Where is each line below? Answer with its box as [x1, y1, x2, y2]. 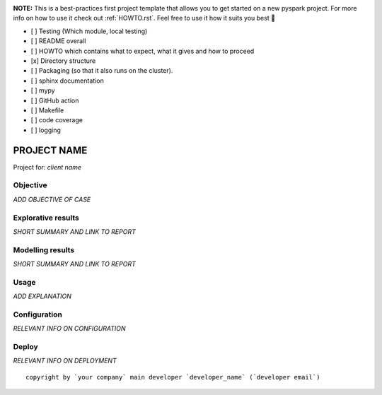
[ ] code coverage [30, 116, 83, 124]
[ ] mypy [30, 86, 56, 95]
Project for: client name [13, 163, 81, 171]
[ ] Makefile [30, 106, 64, 114]
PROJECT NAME [13, 144, 88, 156]
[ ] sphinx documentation [30, 76, 104, 85]
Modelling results [13, 244, 75, 254]
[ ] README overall [30, 37, 86, 45]
